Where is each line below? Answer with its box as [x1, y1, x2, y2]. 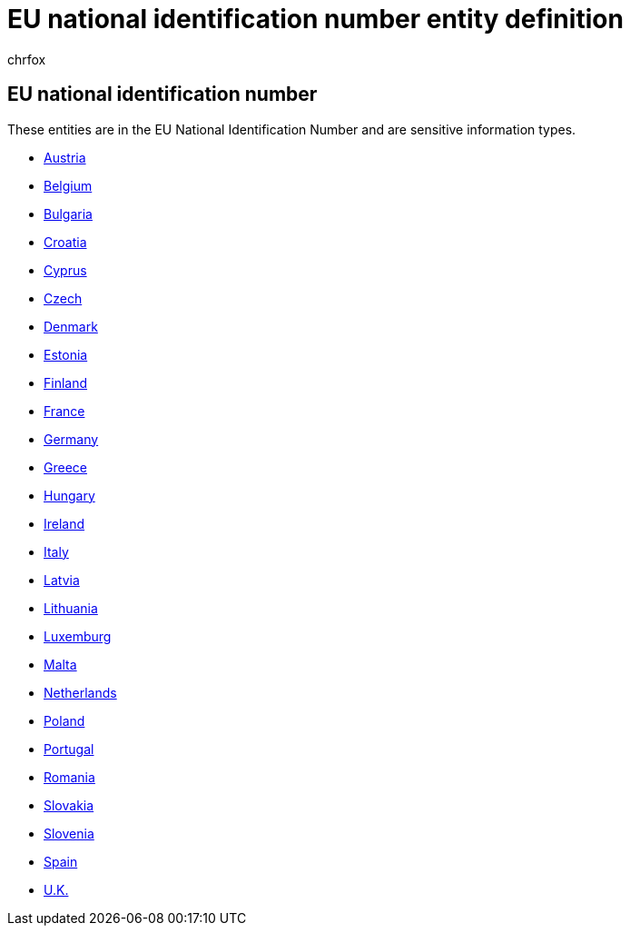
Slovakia [44, 797, 94, 813]
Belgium [44, 177, 93, 194]
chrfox [7, 51, 46, 67]
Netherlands [44, 684, 117, 700]
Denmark [44, 318, 98, 334]
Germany [44, 431, 99, 447]
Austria [44, 149, 86, 165]
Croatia [44, 233, 87, 250]
